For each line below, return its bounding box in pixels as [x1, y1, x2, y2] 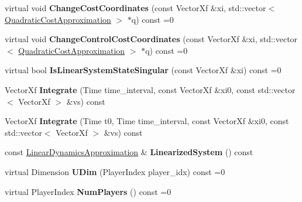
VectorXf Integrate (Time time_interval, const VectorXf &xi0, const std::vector [5, 83, 296, 95]
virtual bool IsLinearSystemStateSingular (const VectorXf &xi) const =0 [5, 64, 282, 76]
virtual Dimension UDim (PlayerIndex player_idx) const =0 [5, 165, 225, 177]
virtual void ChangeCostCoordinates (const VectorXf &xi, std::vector [5, 2, 266, 13]
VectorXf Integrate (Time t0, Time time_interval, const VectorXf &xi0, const [5, 115, 289, 127]
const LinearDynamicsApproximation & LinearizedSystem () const [5, 146, 253, 158]
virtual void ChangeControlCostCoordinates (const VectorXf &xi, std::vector [5, 33, 298, 45]
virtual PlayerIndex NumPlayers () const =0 [5, 185, 171, 197]
